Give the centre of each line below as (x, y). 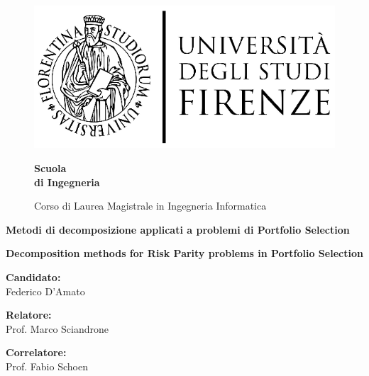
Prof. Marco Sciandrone (57, 328)
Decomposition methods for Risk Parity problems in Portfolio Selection (184, 253)
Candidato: (33, 277)
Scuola (50, 167)
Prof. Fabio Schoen (47, 366)
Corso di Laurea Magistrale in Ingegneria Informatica (150, 206)
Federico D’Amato (45, 291)
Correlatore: (36, 352)
